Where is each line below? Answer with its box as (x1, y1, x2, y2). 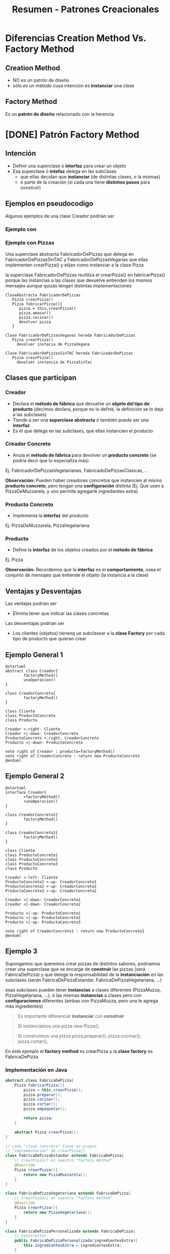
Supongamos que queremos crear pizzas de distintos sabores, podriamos (5, 960, 160, 967)
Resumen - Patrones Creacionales (12, 4, 159, 15)
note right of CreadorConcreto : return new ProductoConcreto (5, 753, 140, 759)
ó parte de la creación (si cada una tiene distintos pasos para (20, 179, 150, 185)
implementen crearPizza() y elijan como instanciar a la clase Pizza (5, 262, 144, 268)
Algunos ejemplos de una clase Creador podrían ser (5, 213, 115, 219)
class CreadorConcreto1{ (5, 812, 58, 817)
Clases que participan (5, 373, 76, 382)
